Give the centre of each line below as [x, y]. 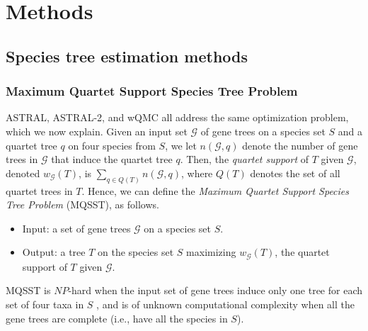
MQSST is [28, 290]
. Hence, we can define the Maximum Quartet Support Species [215, 190]
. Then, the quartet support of [245, 159]
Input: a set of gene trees [76, 228]
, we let [181, 145]
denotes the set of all [295, 173]
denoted [23, 173]
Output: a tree [54, 252]
